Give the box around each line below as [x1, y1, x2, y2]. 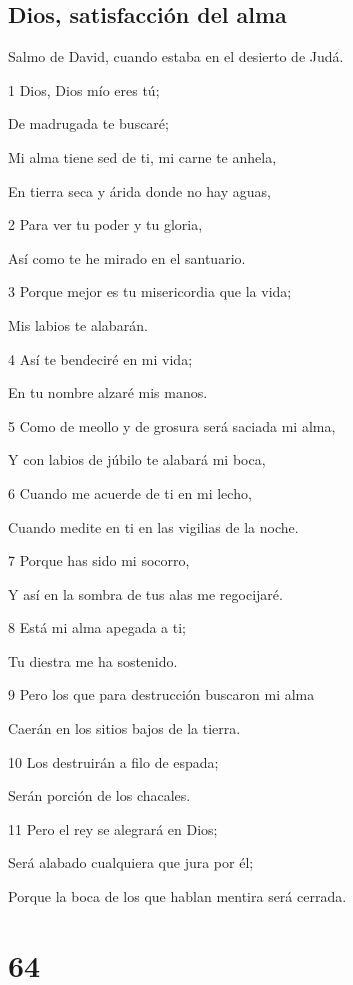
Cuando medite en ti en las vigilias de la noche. [8, 516, 299, 537]
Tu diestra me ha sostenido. [8, 650, 178, 671]
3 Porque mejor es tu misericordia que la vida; [8, 281, 292, 302]
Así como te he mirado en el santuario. [8, 247, 246, 268]
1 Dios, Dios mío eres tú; [8, 79, 160, 100]
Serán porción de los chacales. [8, 785, 191, 806]
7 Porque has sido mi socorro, [8, 550, 190, 571]
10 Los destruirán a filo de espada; [8, 751, 219, 772]
